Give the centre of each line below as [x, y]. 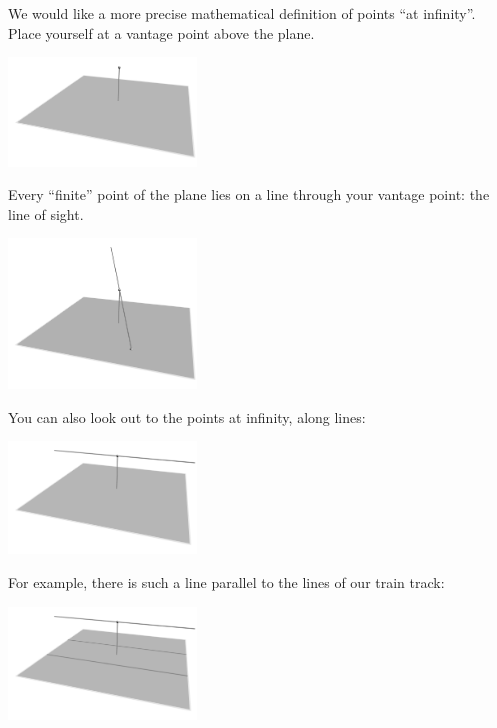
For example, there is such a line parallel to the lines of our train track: [226, 582]
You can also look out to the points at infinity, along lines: [187, 416]
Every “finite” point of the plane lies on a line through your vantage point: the [249, 194]
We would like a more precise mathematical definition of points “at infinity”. [242, 13]
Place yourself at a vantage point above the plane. [161, 32]
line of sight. [46, 213]
